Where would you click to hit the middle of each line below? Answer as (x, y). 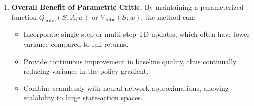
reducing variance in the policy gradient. (86, 71)
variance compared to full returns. (76, 44)
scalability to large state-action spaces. (83, 98)
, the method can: (168, 16)
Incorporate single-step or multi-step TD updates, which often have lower (137, 34)
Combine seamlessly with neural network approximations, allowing (126, 88)
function (24, 16)
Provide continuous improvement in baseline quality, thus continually (130, 61)
